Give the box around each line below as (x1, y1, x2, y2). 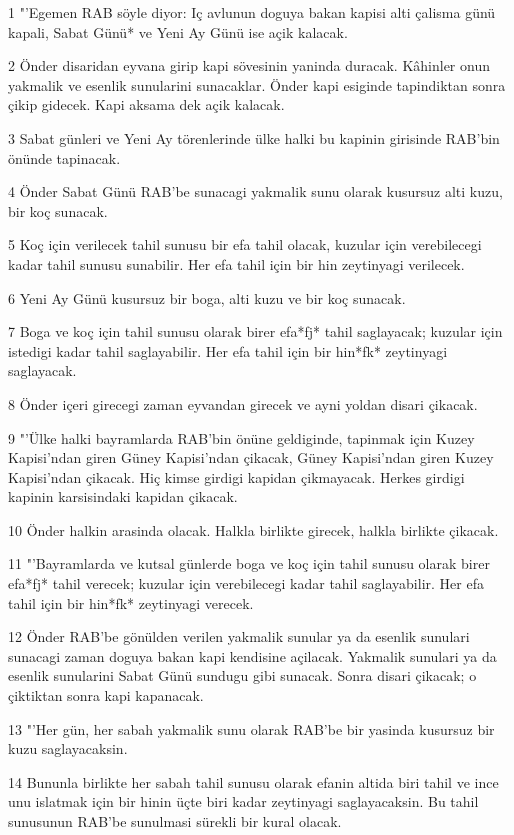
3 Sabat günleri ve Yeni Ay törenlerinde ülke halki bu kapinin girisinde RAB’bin (8, 127, 500, 148)
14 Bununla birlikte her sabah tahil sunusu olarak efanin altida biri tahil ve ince (8, 771, 499, 792)
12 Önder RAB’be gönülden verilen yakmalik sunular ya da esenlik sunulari (8, 626, 470, 647)
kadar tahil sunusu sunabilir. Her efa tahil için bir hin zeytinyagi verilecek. (8, 253, 465, 274)
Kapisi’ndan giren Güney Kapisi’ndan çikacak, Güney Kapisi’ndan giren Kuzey (8, 447, 494, 468)
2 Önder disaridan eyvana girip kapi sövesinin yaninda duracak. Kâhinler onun (8, 55, 490, 76)
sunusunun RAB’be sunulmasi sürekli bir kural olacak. (8, 811, 342, 831)
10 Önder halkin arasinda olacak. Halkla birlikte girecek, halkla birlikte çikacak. (8, 519, 499, 540)
